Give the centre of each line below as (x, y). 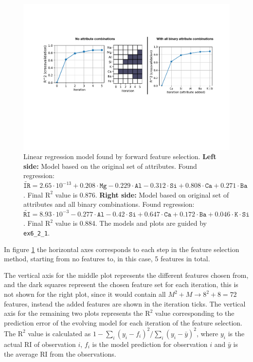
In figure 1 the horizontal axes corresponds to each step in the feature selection (122, 249)
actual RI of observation (40, 344)
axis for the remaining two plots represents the (73, 313)
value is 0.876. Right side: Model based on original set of (142, 194)
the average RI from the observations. (60, 353)
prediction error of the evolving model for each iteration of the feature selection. (123, 322)
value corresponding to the (195, 313)
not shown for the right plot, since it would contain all (85, 294)
